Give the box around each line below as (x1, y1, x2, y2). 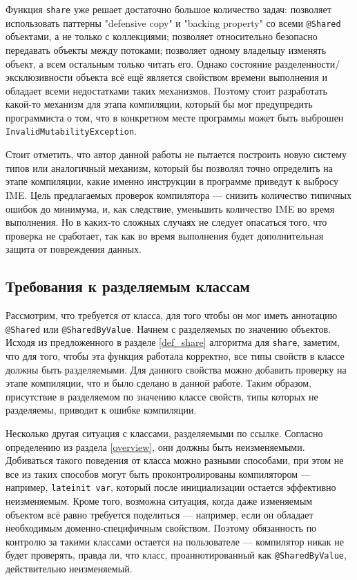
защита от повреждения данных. (6, 242, 142, 256)
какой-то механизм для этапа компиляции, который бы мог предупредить (6, 97, 313, 111)
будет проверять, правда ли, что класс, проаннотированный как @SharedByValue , (6, 548, 347, 562)
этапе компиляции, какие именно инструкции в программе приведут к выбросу (6, 174, 338, 188)
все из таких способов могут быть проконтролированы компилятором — (6, 466, 311, 481)
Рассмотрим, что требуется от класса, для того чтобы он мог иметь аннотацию (6, 308, 338, 322)
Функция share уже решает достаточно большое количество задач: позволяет (6, 2, 331, 16)
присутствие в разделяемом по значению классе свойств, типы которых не (6, 389, 318, 403)
